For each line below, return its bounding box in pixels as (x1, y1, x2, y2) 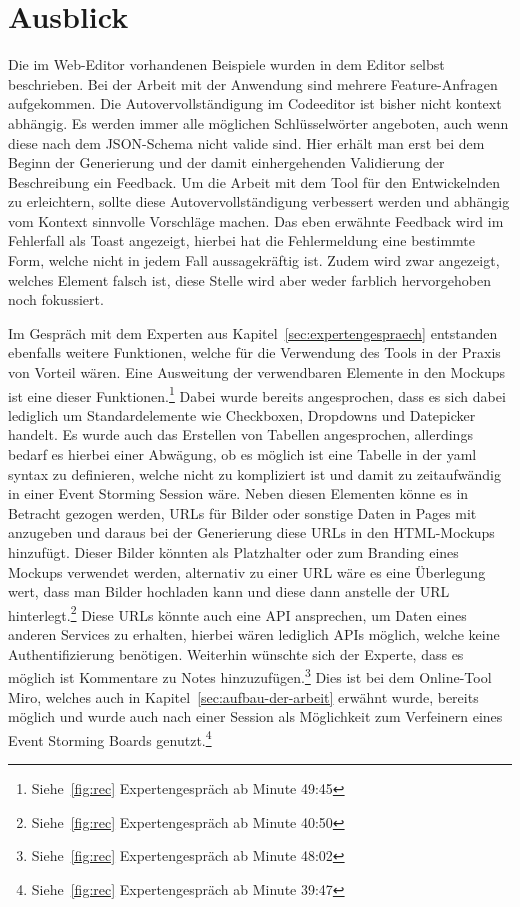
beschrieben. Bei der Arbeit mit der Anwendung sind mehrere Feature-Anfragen (8, 73, 498, 94)
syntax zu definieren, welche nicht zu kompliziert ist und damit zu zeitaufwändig (8, 463, 501, 484)
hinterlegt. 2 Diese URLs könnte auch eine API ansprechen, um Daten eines (8, 601, 467, 625)
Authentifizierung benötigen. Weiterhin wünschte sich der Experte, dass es (8, 643, 464, 664)
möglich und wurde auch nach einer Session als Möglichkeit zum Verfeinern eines (8, 706, 503, 727)
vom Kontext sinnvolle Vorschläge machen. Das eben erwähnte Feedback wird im (8, 210, 504, 231)
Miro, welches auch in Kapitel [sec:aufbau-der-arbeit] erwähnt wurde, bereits (8, 686, 479, 707)
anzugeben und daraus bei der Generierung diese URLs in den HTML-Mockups (8, 522, 495, 543)
